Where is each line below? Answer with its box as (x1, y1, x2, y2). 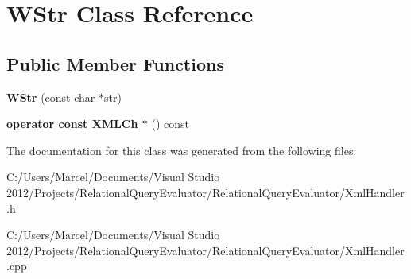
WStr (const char (6, 88, 95, 105)
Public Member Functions (6, 51, 224, 76)
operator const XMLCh (6, 115, 138, 132)
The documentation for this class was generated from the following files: (6, 141, 357, 158)
